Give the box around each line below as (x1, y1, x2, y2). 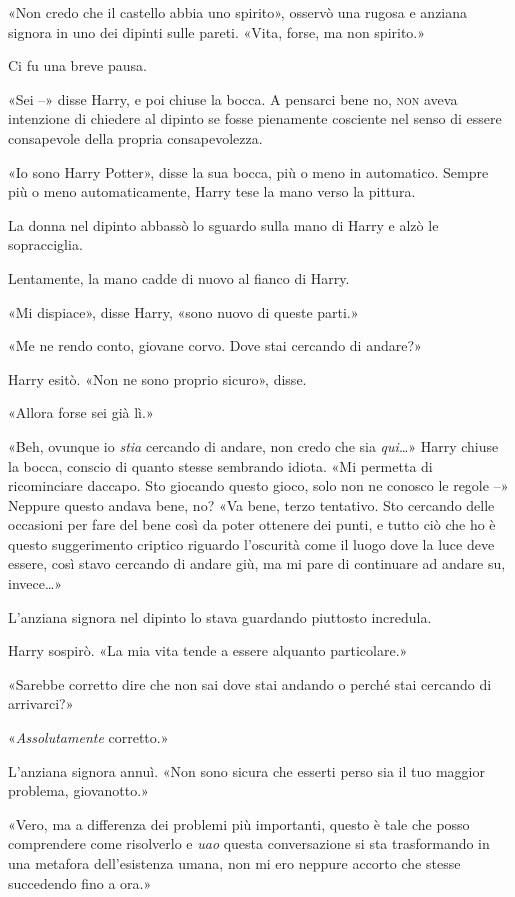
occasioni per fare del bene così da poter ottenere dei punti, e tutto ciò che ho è (8, 514, 496, 535)
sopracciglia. (8, 234, 83, 255)
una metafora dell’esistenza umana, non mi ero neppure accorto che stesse (8, 853, 461, 873)
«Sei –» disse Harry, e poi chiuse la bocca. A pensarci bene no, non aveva (8, 88, 458, 109)
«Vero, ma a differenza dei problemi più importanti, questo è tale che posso (8, 813, 470, 834)
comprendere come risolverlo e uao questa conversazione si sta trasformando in (8, 833, 490, 854)
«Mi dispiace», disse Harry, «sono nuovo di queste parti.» (8, 301, 359, 322)
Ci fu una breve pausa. (8, 55, 147, 76)
